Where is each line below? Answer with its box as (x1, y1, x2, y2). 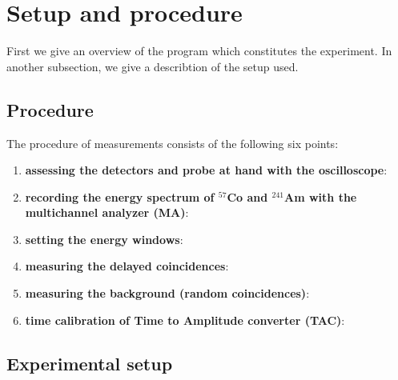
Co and (227, 188, 268, 205)
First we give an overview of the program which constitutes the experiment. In (6, 42, 392, 59)
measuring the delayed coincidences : (25, 258, 229, 274)
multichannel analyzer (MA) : (25, 204, 189, 221)
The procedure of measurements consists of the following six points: (6, 134, 339, 151)
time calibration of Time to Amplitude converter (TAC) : (25, 311, 345, 328)
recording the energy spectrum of (25, 188, 215, 205)
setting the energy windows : (25, 230, 183, 247)
